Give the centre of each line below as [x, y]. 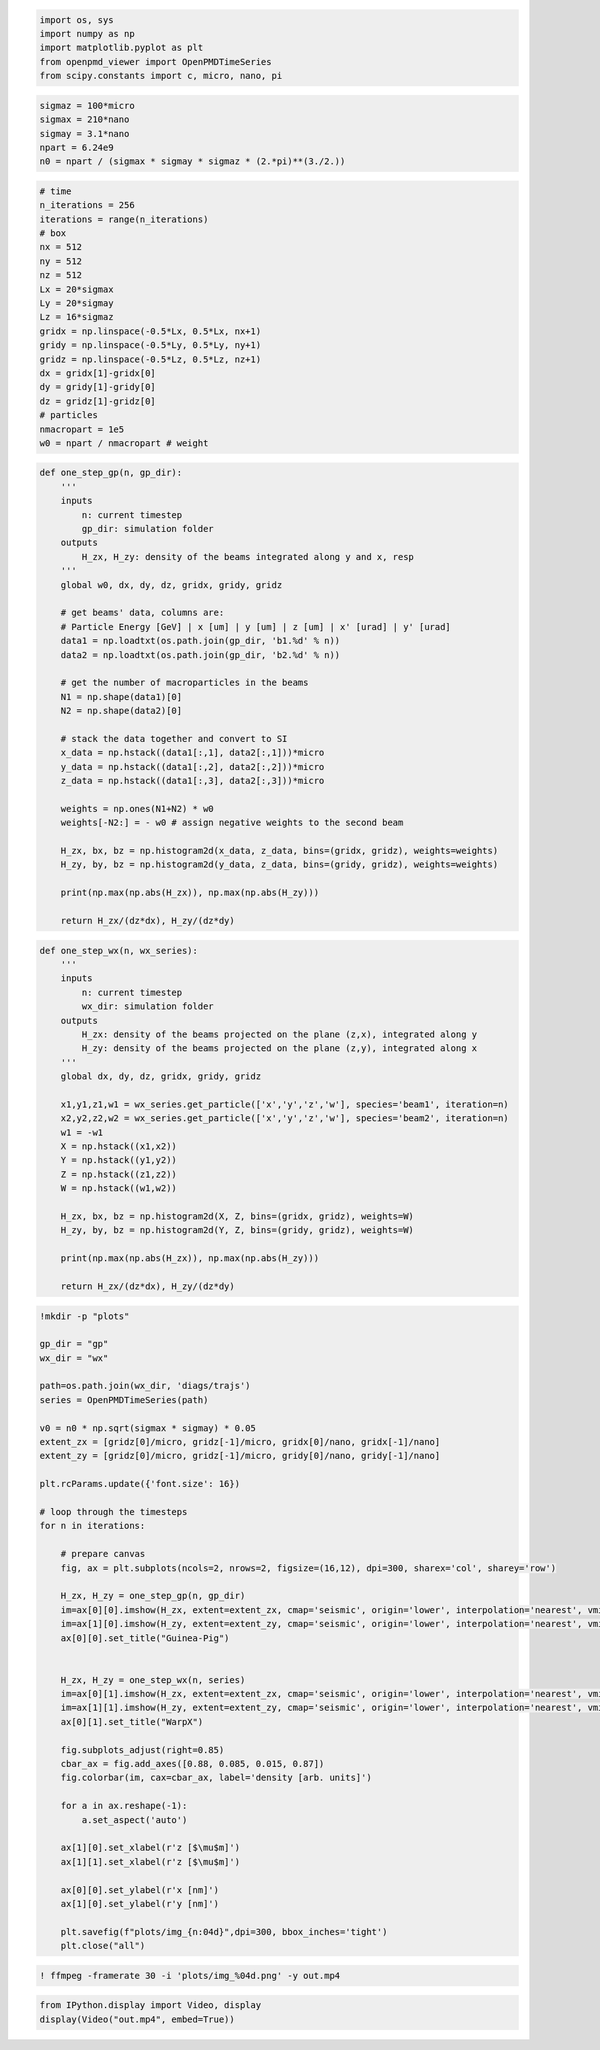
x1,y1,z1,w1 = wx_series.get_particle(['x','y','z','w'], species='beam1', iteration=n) [284, 1104]
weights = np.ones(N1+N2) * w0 [137, 808]
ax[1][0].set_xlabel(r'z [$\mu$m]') [150, 1848]
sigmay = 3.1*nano [84, 133]
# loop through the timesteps [113, 1511]
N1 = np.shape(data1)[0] [121, 696]
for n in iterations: [92, 1526]
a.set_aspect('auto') [134, 1819]
